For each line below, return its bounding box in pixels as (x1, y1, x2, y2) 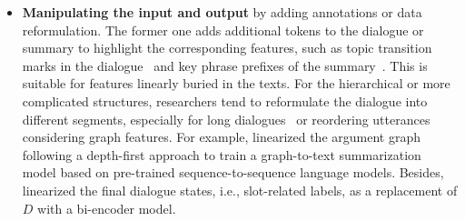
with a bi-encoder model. (37, 198, 176, 217)
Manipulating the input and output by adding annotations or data (22, 3, 422, 21)
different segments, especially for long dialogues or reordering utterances (22, 109, 430, 128)
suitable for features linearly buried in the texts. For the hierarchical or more (22, 74, 450, 93)
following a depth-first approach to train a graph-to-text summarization (22, 145, 421, 164)
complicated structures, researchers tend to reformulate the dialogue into (22, 91, 428, 110)
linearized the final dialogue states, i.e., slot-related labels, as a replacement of (22, 180, 458, 199)
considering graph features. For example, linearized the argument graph (22, 127, 420, 146)
